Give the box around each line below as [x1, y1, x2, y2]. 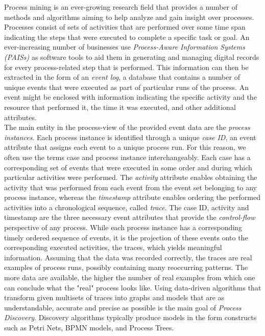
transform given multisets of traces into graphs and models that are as [4, 292, 225, 303]
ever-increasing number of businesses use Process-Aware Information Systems [4, 41, 245, 52]
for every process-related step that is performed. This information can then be [4, 61, 249, 72]
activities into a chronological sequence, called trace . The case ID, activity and [4, 201, 249, 212]
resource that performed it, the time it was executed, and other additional [4, 101, 236, 112]
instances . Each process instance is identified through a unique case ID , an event [4, 131, 256, 142]
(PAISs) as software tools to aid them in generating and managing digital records [4, 51, 259, 62]
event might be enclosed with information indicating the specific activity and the [4, 92, 257, 102]
